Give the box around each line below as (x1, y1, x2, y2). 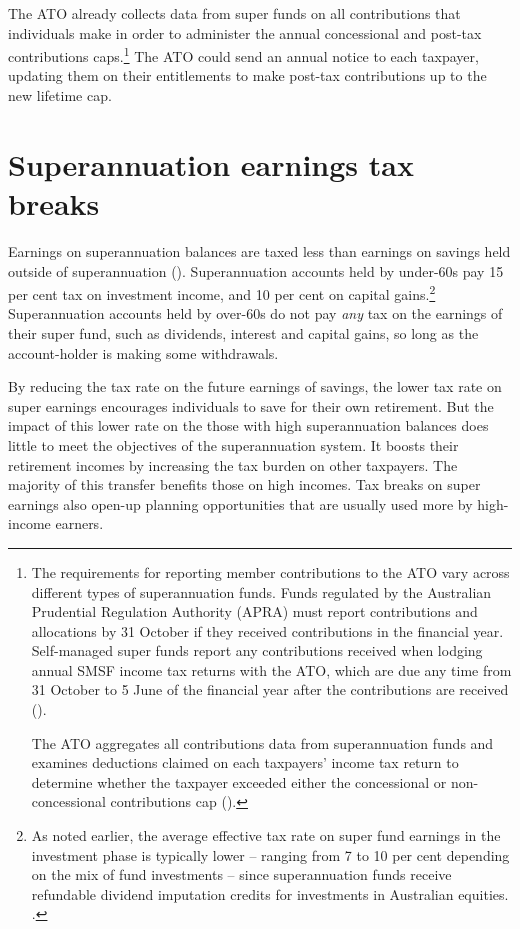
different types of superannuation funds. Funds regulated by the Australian (31, 581, 492, 602)
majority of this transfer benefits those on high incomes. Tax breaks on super (8, 474, 481, 495)
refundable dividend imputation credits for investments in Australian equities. (31, 883, 509, 904)
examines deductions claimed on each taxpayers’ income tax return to (31, 752, 459, 773)
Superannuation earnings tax (8, 143, 414, 184)
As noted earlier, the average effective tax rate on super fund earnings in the (31, 825, 501, 846)
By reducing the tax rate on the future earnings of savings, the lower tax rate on (8, 376, 502, 397)
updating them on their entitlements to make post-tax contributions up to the (8, 65, 487, 86)
